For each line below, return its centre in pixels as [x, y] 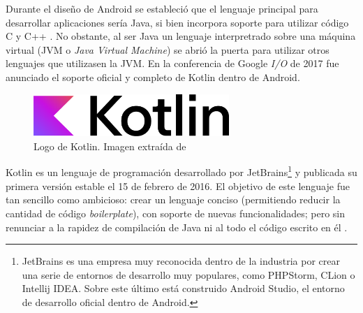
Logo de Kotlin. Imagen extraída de [110, 146]
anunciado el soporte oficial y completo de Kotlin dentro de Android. [153, 77]
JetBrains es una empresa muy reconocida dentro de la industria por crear [181, 261]
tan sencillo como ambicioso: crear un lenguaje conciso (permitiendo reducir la [173, 199]
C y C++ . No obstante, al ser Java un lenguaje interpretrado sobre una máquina [181, 36]
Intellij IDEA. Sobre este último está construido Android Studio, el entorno [183, 288]
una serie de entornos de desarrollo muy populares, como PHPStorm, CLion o [188, 274]
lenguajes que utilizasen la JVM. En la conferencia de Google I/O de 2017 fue [172, 63]
